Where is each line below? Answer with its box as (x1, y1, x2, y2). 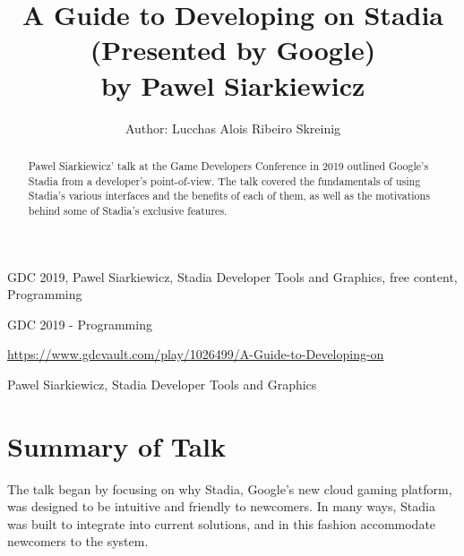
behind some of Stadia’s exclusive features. (28, 202, 228, 218)
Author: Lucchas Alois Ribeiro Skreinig (125, 118, 341, 137)
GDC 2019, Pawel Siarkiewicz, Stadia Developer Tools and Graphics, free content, (7, 267, 458, 286)
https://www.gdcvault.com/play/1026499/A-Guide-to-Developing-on (7, 345, 384, 364)
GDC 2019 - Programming (7, 314, 152, 333)
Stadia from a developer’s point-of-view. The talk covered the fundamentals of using (28, 173, 421, 188)
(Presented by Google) (90, 31, 376, 68)
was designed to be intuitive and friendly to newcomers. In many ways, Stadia (7, 497, 435, 516)
